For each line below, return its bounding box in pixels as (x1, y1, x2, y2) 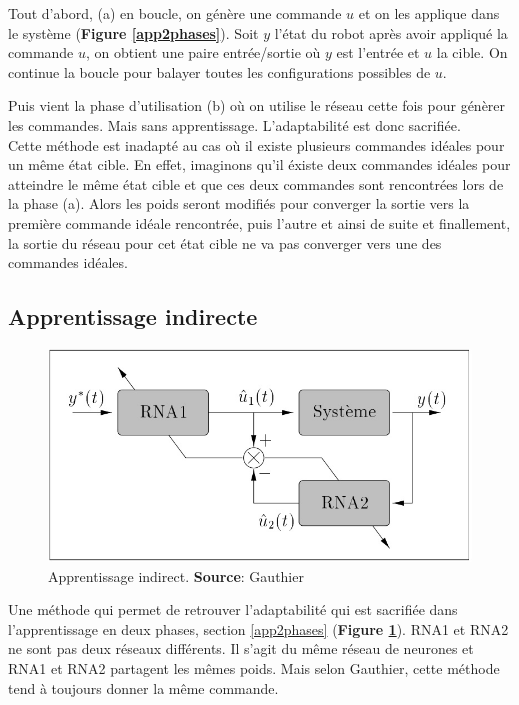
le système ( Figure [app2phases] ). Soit (8, 22, 259, 43)
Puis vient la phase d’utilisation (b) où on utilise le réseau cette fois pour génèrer (8, 95, 506, 116)
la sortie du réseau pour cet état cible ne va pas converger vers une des (8, 232, 442, 253)
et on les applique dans (358, 3, 500, 23)
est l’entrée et (336, 42, 420, 63)
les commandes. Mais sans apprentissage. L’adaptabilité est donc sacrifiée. (8, 114, 461, 135)
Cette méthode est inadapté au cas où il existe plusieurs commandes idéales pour (8, 134, 505, 155)
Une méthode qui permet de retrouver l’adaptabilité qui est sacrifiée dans (8, 599, 458, 620)
